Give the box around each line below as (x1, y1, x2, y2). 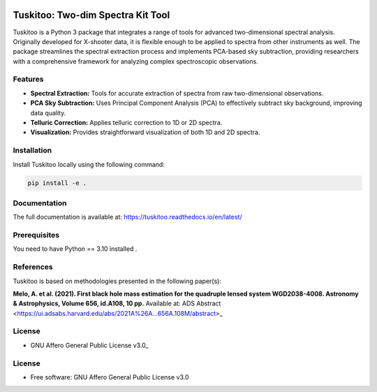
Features (13, 74, 44, 84)
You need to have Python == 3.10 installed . (13, 245, 138, 253)
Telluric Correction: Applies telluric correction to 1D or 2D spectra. (30, 119, 223, 126)
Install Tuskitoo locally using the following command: (13, 160, 165, 168)
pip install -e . (27, 179, 87, 187)
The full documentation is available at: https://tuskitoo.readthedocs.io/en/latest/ (13, 213, 242, 222)
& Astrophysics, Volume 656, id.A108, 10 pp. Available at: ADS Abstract (13, 299, 221, 307)
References (13, 262, 53, 272)
